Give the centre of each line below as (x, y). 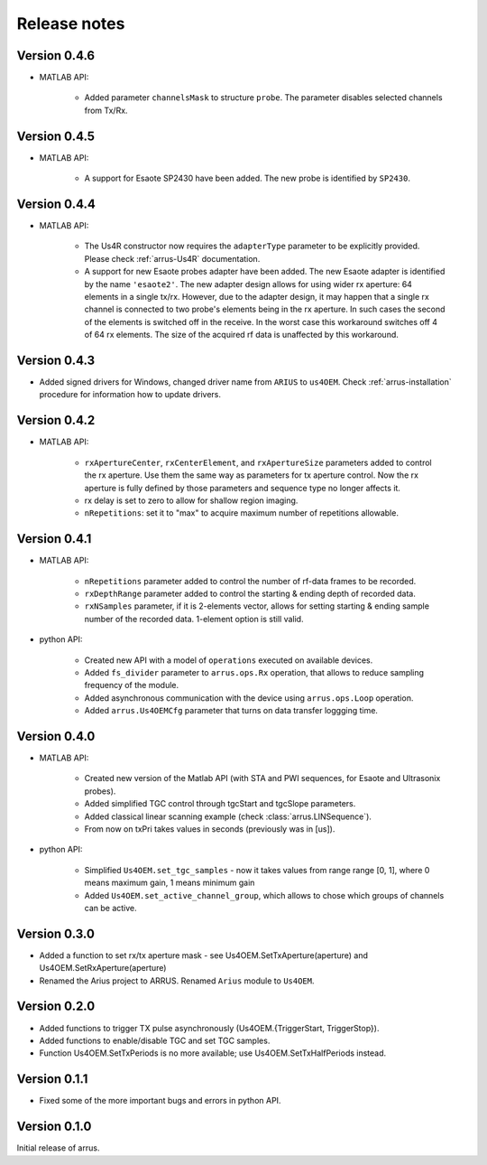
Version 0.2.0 (56, 1007)
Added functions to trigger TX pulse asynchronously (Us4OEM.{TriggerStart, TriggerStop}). (209, 1028)
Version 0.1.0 (54, 1127)
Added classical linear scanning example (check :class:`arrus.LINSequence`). (228, 816)
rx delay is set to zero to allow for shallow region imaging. (191, 500)
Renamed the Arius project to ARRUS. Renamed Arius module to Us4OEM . (177, 981)
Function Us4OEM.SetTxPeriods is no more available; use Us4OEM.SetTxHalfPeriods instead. (213, 1053)
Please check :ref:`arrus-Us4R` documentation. (172, 258)
